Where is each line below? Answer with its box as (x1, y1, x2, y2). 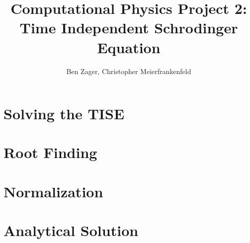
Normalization (3, 181, 103, 201)
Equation (97, 37, 161, 57)
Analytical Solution (3, 220, 139, 241)
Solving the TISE (3, 103, 125, 124)
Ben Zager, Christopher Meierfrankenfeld (66, 66, 191, 76)
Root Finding (3, 142, 97, 162)
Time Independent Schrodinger (19, 17, 238, 38)
